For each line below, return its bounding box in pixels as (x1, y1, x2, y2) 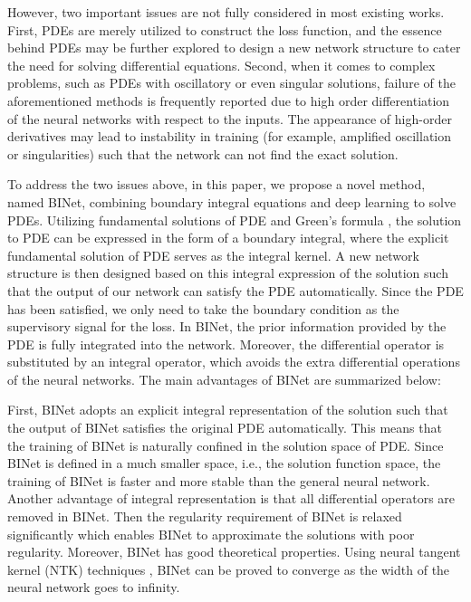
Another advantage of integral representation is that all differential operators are (7, 489, 456, 508)
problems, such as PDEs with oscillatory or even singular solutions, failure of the (7, 73, 456, 92)
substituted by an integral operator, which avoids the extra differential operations (7, 352, 460, 371)
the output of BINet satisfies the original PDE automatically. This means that (7, 418, 442, 437)
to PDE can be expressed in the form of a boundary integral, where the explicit (7, 228, 449, 247)
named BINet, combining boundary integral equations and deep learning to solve (7, 192, 457, 211)
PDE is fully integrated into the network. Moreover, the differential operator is (7, 334, 445, 353)
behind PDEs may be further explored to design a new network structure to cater (7, 38, 461, 57)
